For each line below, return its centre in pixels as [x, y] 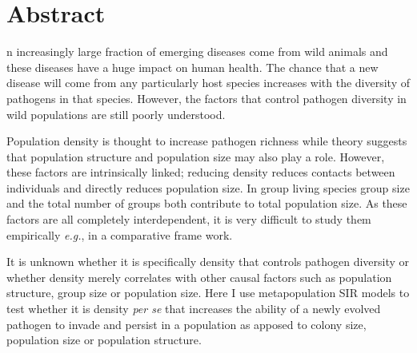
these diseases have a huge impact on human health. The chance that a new [192, 67]
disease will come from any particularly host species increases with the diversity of [208, 83]
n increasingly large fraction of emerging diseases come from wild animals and [197, 52]
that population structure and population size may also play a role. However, [196, 156]
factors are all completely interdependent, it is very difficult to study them [189, 219]
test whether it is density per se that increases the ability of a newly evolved [194, 309]
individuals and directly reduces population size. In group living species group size [208, 187]
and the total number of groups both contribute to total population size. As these [207, 203]
